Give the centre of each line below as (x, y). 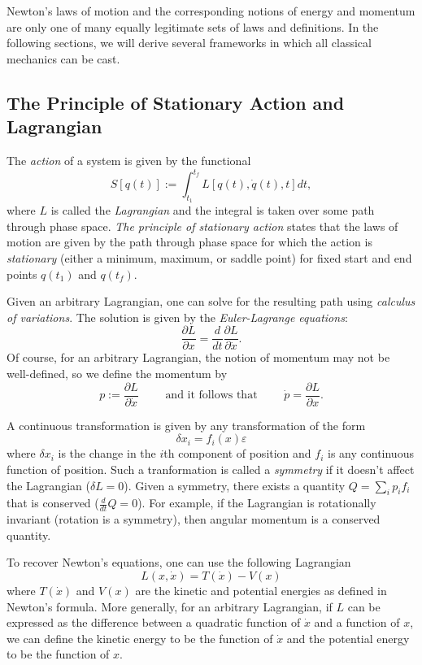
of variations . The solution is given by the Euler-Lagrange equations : (177, 317)
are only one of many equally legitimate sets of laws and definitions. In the (193, 26)
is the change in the (107, 453)
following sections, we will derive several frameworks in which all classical (189, 43)
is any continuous (371, 453)
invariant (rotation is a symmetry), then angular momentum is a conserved (194, 519)
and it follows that (211, 396)
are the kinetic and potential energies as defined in (261, 590)
